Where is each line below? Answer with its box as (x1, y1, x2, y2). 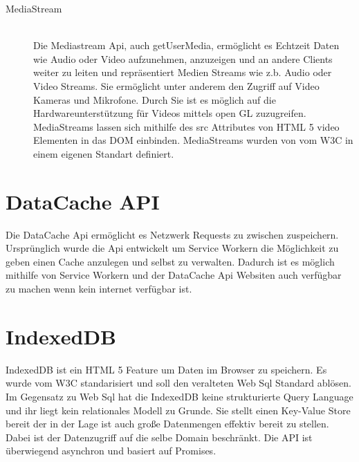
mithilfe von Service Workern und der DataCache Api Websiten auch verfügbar (6, 268, 342, 282)
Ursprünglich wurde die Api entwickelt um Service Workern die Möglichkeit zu (6, 241, 339, 255)
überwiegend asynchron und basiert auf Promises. (6, 443, 217, 458)
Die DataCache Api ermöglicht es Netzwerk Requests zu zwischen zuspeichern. (6, 227, 339, 241)
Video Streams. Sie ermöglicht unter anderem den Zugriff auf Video (33, 78, 320, 93)
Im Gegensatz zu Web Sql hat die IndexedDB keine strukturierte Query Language (6, 389, 353, 403)
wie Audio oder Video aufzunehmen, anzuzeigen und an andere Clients (33, 51, 333, 66)
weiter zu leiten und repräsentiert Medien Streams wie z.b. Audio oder (33, 65, 332, 80)
